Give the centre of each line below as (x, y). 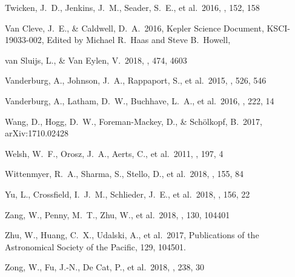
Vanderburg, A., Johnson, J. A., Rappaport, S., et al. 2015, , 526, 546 (136, 80)
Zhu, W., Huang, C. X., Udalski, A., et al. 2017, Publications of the (132, 235)
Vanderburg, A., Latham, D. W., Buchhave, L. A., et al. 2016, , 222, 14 (140, 100)
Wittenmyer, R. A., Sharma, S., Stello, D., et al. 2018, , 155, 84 (124, 174)
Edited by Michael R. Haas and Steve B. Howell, (139, 40)
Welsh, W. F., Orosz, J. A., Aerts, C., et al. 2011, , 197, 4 (114, 153)
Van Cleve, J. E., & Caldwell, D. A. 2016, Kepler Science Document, (134, 28)
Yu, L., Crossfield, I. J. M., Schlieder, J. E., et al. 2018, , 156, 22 (128, 194)
